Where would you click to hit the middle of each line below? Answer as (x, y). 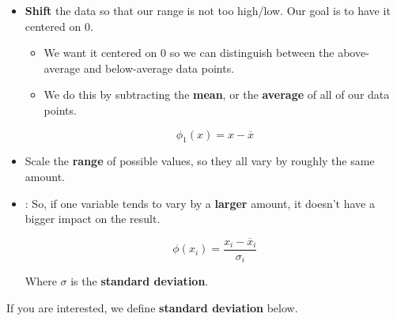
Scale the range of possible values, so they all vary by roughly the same (200, 161)
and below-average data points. (159, 68)
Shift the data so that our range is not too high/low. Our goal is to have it (208, 10)
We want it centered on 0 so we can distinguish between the (189, 53)
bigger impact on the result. (93, 219)
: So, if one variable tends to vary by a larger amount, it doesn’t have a (200, 203)
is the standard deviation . (140, 281)
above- (354, 53)
